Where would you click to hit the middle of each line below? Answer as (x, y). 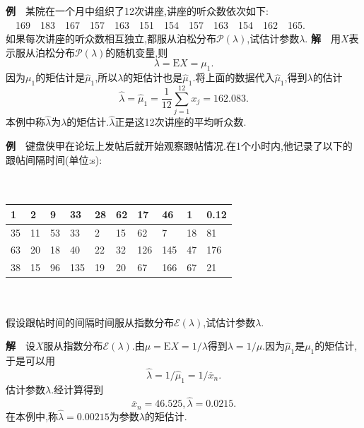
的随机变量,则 (137, 52)
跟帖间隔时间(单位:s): (54, 159)
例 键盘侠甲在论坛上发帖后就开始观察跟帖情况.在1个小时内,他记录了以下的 (179, 145)
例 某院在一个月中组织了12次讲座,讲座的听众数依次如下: (137, 11)
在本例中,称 (32, 416)
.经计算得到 (77, 389)
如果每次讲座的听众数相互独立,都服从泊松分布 (111, 38)
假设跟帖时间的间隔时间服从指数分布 (90, 322)
